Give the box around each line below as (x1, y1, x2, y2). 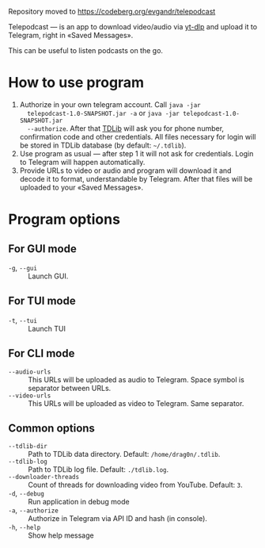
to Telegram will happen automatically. (19, 157, 146, 167)
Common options (8, 421, 95, 435)
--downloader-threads (8, 473, 80, 481)
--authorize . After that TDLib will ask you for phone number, (27, 123, 224, 133)
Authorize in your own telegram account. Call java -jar (19, 99, 201, 109)
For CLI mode (8, 347, 75, 360)
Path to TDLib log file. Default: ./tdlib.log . (28, 465, 169, 474)
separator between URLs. (28, 383, 112, 393)
